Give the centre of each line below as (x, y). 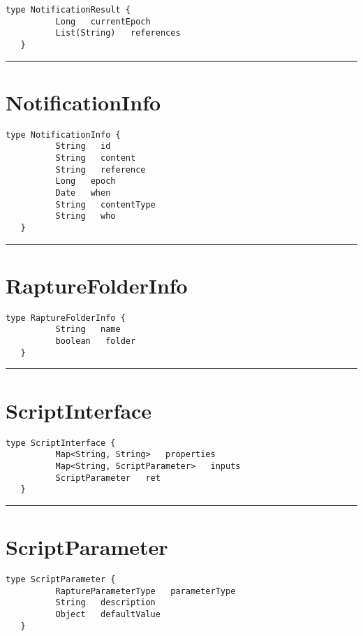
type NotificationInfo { (63, 135)
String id (83, 146)
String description (105, 603)
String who (86, 216)
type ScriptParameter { (61, 579)
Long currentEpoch (103, 21)
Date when (83, 193)
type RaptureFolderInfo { (66, 318)
